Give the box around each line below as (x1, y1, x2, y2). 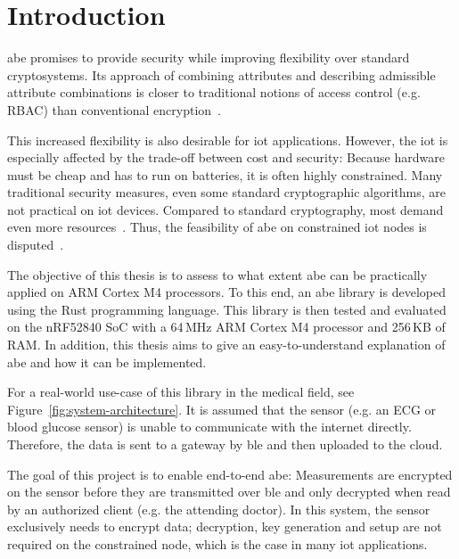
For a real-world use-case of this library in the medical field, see (7, 382, 355, 401)
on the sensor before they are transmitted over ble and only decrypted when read (7, 482, 451, 501)
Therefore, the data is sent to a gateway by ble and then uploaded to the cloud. (7, 435, 443, 453)
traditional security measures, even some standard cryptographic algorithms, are (7, 183, 446, 201)
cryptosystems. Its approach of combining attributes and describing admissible (7, 65, 436, 84)
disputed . (7, 235, 64, 254)
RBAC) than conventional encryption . (7, 100, 222, 119)
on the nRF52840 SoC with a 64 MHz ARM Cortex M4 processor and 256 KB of (7, 317, 446, 336)
